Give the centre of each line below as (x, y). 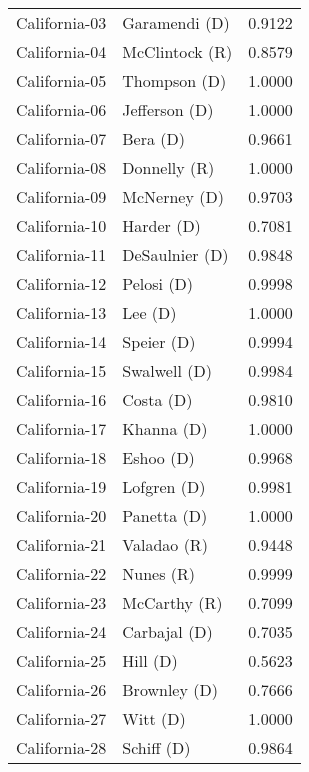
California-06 (61, 109)
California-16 (61, 399)
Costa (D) (157, 399)
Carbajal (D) (167, 631)
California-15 (61, 370)
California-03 (61, 22)
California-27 (61, 718)
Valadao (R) (165, 544)
